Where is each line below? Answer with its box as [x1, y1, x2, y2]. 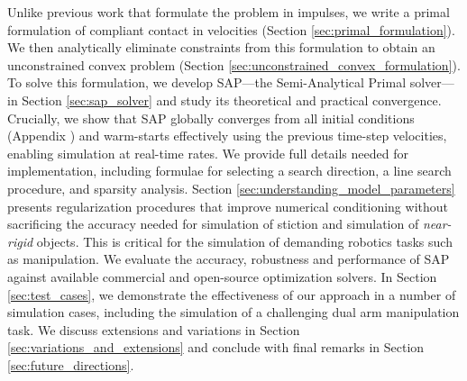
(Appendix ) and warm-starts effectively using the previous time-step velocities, [7, 126, 447, 145]
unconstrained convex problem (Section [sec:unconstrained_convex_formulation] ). [7, 55, 461, 74]
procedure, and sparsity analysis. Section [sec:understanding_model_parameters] [7, 178, 455, 197]
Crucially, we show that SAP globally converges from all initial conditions [7, 108, 415, 127]
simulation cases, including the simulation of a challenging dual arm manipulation [7, 303, 460, 322]
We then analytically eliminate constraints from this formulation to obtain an [7, 38, 435, 57]
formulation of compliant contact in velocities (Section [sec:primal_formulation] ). [7, 20, 455, 39]
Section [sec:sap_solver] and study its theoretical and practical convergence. [22, 90, 442, 109]
